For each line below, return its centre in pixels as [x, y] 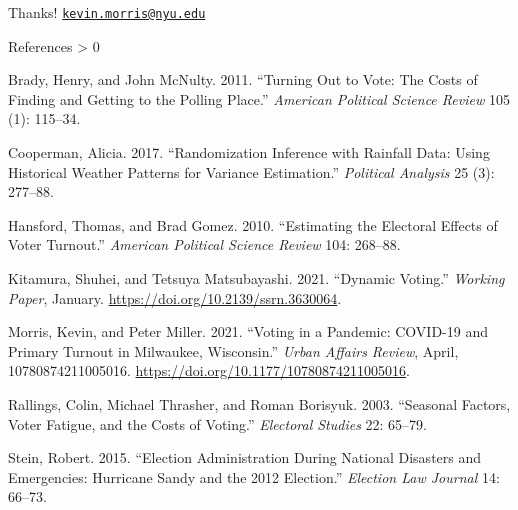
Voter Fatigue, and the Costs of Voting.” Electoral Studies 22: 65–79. [217, 423]
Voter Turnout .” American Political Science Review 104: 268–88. [204, 244]
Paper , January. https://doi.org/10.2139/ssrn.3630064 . [175, 297]
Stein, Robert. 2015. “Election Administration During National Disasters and [245, 457]
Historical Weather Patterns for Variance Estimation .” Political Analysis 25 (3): [251, 171]
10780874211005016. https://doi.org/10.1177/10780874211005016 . [209, 370]
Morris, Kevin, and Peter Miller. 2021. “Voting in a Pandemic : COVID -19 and [248, 331]
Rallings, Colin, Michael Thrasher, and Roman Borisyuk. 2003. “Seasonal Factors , [259, 403]
